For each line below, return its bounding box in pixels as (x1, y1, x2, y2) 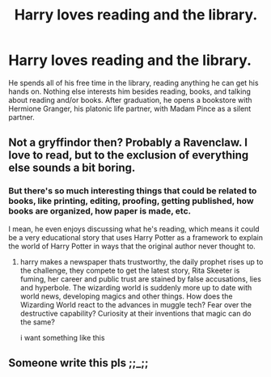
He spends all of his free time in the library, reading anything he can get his (8, 78, 259, 87)
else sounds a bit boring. (8, 161, 136, 175)
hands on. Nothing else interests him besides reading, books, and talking (8, 87, 251, 96)
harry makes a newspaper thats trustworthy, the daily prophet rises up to (19, 256, 264, 266)
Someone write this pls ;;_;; (8, 356, 149, 370)
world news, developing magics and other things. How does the (19, 291, 233, 301)
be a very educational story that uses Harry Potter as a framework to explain (8, 232, 263, 242)
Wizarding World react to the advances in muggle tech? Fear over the (19, 299, 252, 309)
